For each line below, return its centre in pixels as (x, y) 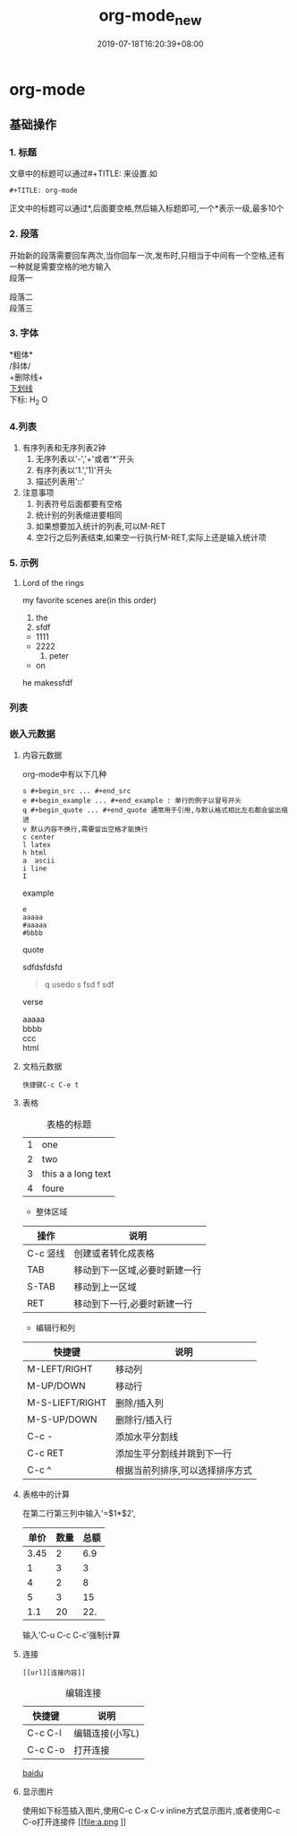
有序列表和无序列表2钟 (64, 447)
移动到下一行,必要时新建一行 (133, 1304)
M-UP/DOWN (56, 1386)
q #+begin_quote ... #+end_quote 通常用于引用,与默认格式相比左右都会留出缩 (155, 810)
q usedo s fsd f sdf (79, 984)
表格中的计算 (46, 1494)
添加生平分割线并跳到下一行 (174, 1454)
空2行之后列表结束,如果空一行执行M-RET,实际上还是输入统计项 (151, 537)
